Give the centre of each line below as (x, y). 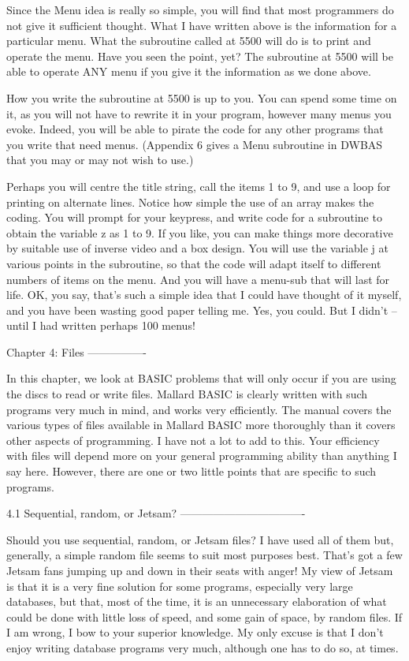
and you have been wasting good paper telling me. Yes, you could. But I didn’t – (202, 310)
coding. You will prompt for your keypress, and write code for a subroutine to (194, 217)
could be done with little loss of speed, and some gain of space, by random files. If (204, 616)
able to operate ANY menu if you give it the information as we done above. (189, 71)
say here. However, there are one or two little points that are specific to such (191, 471)
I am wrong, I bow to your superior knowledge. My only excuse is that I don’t (195, 632)
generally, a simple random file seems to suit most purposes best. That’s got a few (204, 555)
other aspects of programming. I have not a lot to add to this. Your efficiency (193, 440)
